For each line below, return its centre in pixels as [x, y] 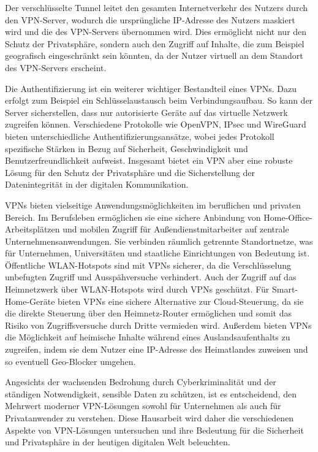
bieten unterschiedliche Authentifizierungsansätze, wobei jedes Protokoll [140, 136]
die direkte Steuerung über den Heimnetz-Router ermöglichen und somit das [148, 313]
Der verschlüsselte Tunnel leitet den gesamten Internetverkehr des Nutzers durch [156, 7]
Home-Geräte [30, 301]
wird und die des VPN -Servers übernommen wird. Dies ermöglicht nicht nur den [156, 32]
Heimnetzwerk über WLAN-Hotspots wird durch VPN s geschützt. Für [137, 289]
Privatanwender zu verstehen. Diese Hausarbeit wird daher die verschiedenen [150, 418]
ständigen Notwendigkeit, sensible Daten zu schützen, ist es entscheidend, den [151, 393]
